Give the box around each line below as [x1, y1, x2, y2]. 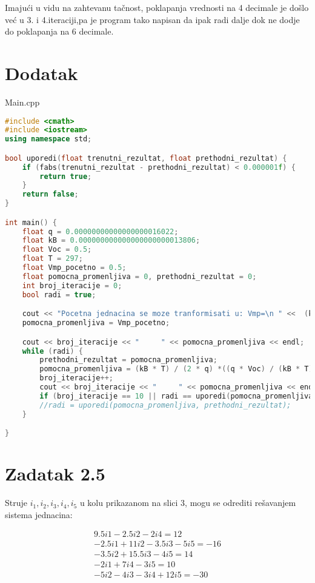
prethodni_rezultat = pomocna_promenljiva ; [39, 356, 217, 365]
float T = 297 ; [22, 254, 83, 263]
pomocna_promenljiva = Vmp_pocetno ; [22, 318, 170, 328]
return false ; [22, 190, 79, 199]
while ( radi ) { [22, 346, 83, 356]
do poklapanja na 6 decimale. [5, 25, 114, 38]
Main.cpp [5, 95, 40, 108]
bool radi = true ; [22, 290, 96, 299]
